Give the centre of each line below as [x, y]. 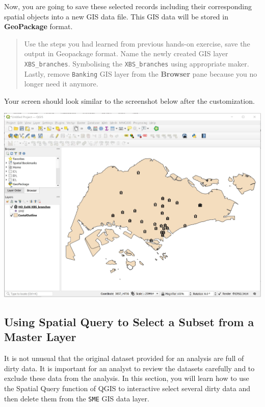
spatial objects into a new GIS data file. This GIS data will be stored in [116, 16]
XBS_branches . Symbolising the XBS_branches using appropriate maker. [137, 63]
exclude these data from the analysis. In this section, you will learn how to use [127, 378]
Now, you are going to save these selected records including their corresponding [128, 6]
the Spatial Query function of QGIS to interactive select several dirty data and [127, 388]
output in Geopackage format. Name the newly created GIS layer [126, 53]
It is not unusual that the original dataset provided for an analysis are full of [124, 358]
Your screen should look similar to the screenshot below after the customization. [129, 100]
